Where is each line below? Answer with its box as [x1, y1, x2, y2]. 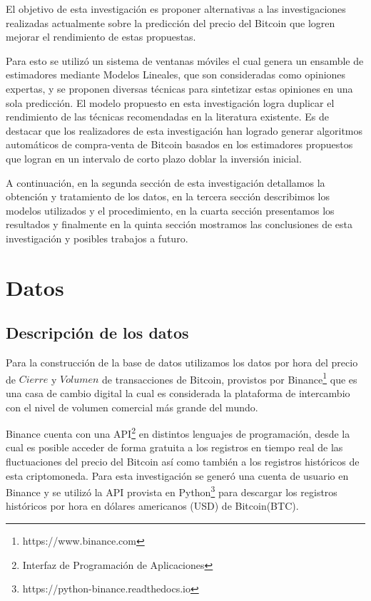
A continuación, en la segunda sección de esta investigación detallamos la [6, 175, 325, 190]
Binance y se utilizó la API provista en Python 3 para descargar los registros [6, 483, 337, 499]
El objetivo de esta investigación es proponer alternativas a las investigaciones [6, 1, 346, 16]
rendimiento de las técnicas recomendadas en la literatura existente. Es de [6, 109, 329, 124]
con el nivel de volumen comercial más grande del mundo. [6, 399, 258, 414]
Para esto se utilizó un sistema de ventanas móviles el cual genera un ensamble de [6, 53, 364, 68]
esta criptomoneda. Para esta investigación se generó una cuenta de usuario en [6, 468, 349, 483]
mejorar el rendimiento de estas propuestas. [6, 29, 196, 44]
